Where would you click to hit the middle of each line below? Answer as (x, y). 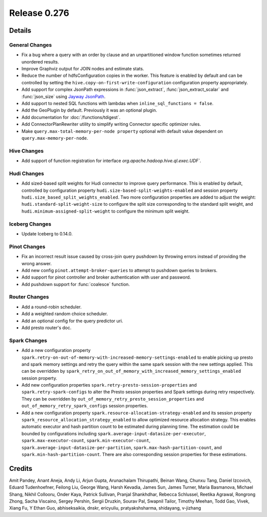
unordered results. (40, 61)
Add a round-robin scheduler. (51, 307)
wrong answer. (37, 263)
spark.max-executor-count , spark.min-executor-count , (86, 441)
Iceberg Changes (30, 224)
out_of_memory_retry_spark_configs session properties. (85, 406)
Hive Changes (26, 151)
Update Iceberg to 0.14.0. (47, 233)
